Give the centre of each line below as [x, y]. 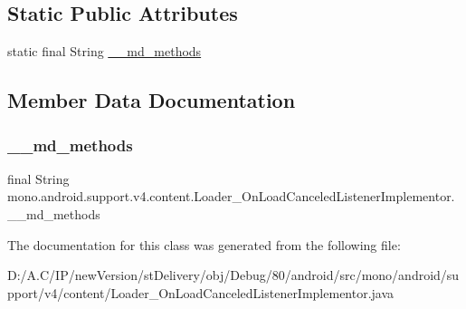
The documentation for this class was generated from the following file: [204, 244]
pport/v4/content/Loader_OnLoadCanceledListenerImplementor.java [201, 292]
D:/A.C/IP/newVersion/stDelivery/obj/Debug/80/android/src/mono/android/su [233, 275]
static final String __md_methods [105, 51]
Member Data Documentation [152, 100]
